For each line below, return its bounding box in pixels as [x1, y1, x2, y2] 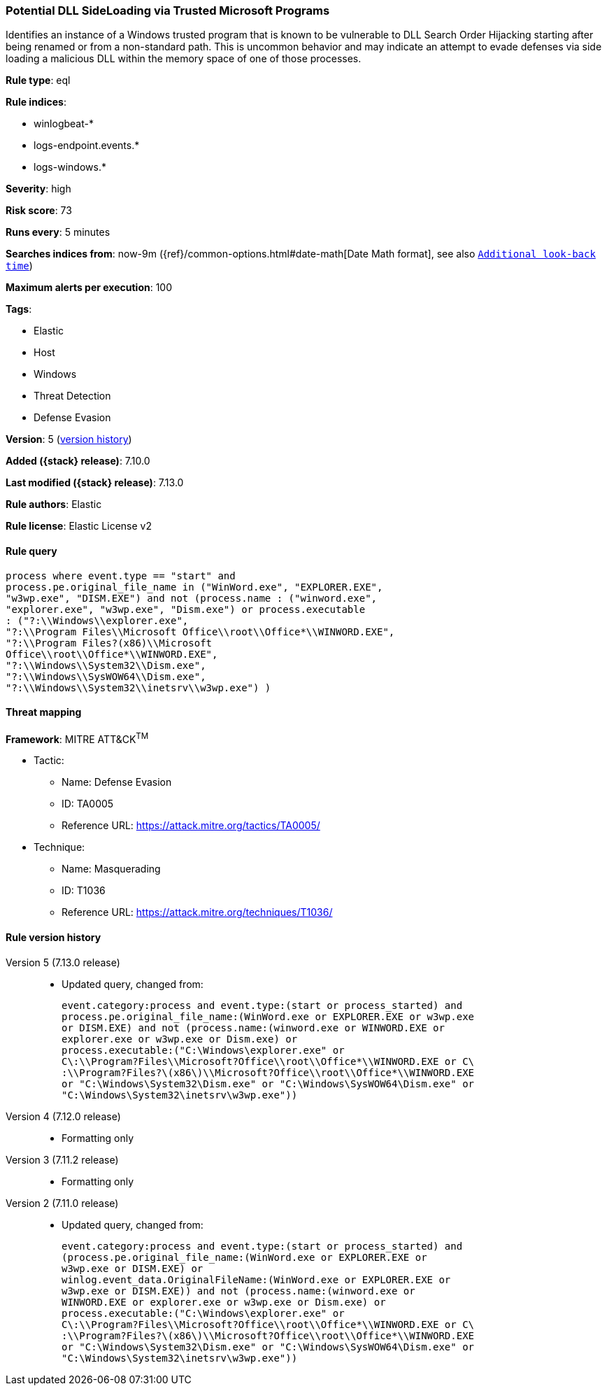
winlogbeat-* [34, 118, 94, 130]
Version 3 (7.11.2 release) [6, 1153, 119, 1166]
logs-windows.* [34, 161, 106, 174]
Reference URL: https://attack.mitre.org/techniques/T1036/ [62, 906, 333, 919]
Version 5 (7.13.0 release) [6, 956, 120, 968]
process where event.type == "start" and [6, 570, 236, 581]
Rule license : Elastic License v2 [6, 520, 152, 532]
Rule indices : [6, 96, 66, 108]
